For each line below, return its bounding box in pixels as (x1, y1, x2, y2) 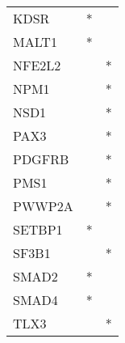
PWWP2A (13, 197, 73, 215)
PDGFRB (13, 150, 69, 168)
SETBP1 (13, 220, 63, 239)
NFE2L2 (13, 56, 61, 74)
